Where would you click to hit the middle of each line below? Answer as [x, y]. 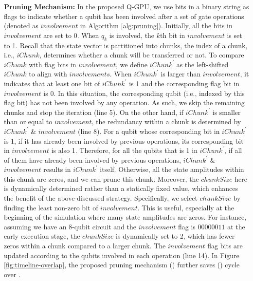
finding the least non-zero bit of [51, 207]
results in [57, 169]
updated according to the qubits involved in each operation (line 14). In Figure [122, 255]
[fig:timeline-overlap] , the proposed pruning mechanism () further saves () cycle [122, 265]
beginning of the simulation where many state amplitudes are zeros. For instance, [125, 217]
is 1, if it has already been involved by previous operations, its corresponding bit [124, 140]
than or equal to [28, 122]
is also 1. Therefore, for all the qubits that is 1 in [124, 150]
